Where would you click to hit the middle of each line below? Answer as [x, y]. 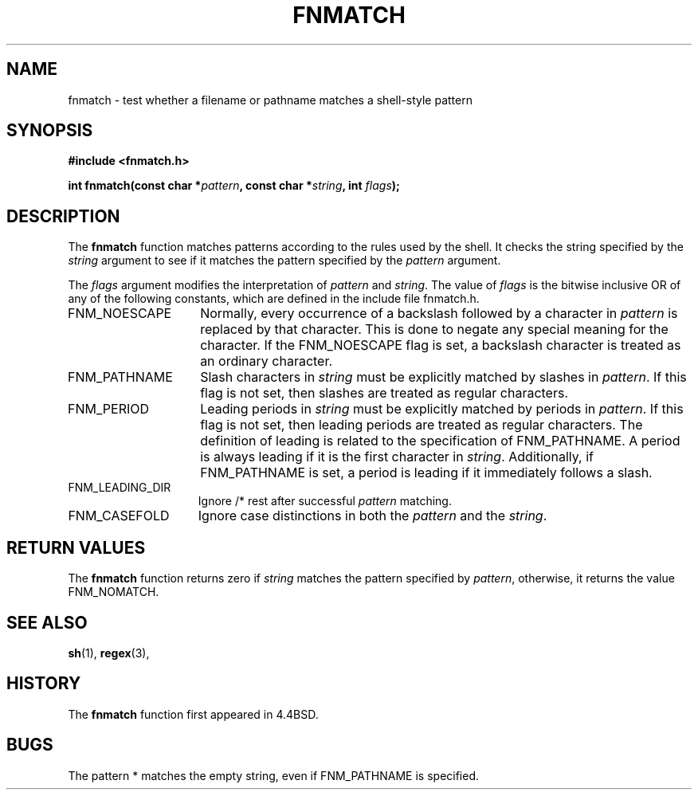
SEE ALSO [47, 622]
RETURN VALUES [76, 547]
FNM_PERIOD [109, 409]
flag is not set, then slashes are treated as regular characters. [384, 393]
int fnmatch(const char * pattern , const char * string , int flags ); [234, 186]
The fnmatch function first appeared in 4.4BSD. [193, 714]
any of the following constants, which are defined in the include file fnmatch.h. [274, 299]
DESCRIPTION [63, 216]
